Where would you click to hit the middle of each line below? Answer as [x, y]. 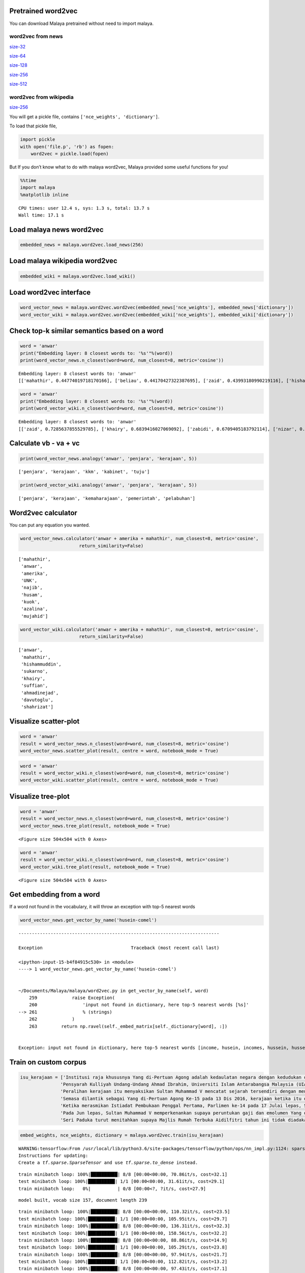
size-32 [17, 46]
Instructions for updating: [53, 1156]
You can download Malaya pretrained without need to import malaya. [82, 23]
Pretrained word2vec [43, 11]
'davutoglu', [37, 700]
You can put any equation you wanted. [50, 525]
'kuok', [30, 602]
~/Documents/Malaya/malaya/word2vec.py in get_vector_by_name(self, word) [114, 991]
